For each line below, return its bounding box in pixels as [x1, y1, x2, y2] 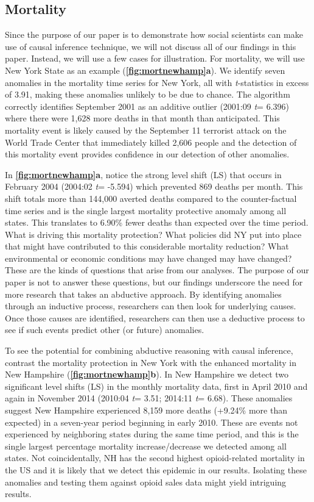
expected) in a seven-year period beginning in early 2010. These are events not [5, 415, 298, 428]
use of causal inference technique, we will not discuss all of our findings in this [5, 40, 296, 52]
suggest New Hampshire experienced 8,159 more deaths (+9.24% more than [5, 404, 287, 417]
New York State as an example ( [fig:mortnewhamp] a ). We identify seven [5, 63, 285, 76]
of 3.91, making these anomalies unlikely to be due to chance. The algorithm [5, 88, 290, 101]
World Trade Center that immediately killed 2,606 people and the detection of [5, 135, 297, 148]
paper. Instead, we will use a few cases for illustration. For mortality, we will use [5, 52, 305, 65]
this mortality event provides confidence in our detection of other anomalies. [5, 148, 290, 160]
